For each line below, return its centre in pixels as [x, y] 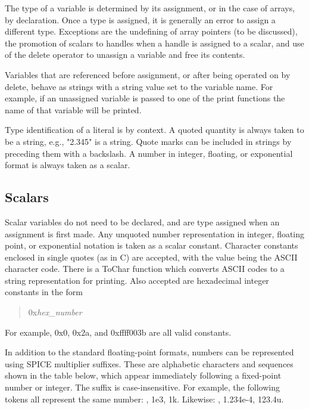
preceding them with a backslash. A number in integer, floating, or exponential [149, 153]
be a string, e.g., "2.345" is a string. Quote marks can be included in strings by [148, 141]
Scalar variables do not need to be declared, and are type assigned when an [142, 221]
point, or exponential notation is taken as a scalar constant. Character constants [152, 245]
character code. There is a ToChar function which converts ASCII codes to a [145, 269]
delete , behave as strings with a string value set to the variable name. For [139, 86]
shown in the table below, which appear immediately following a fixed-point [143, 375]
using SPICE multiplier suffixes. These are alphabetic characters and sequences [149, 363]
